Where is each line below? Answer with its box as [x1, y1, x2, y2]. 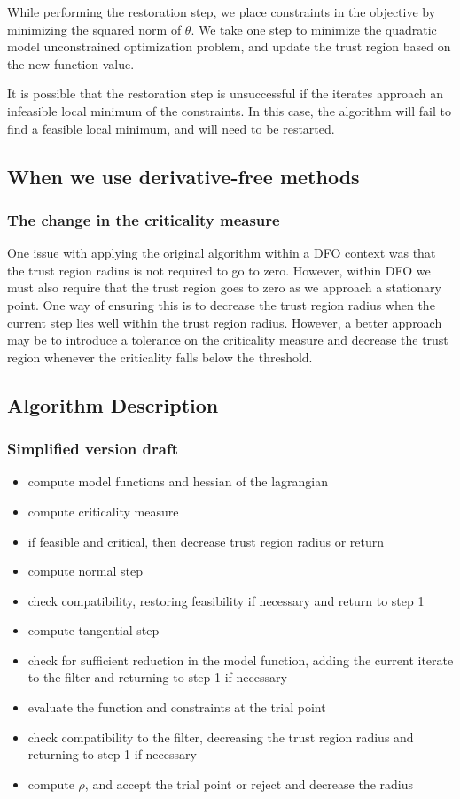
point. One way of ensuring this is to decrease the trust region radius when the [7, 295, 435, 314]
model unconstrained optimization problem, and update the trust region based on [7, 37, 451, 56]
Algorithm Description [7, 391, 219, 418]
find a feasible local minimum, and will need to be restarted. [7, 119, 335, 137]
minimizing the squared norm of [7, 19, 182, 38]
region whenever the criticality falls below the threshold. [7, 347, 313, 366]
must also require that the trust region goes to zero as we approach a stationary [7, 278, 441, 297]
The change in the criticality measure [7, 208, 280, 230]
